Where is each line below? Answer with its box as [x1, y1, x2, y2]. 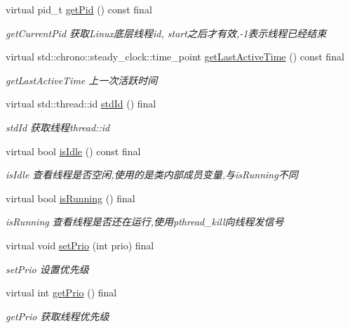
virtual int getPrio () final [6, 285, 117, 300]
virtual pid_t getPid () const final [6, 2, 152, 16]
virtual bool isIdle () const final [6, 143, 141, 158]
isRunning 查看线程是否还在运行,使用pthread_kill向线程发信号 [6, 214, 284, 229]
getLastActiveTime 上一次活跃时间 [6, 72, 158, 87]
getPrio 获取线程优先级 [6, 308, 109, 323]
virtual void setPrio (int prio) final [6, 237, 154, 252]
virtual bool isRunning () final [6, 190, 135, 205]
